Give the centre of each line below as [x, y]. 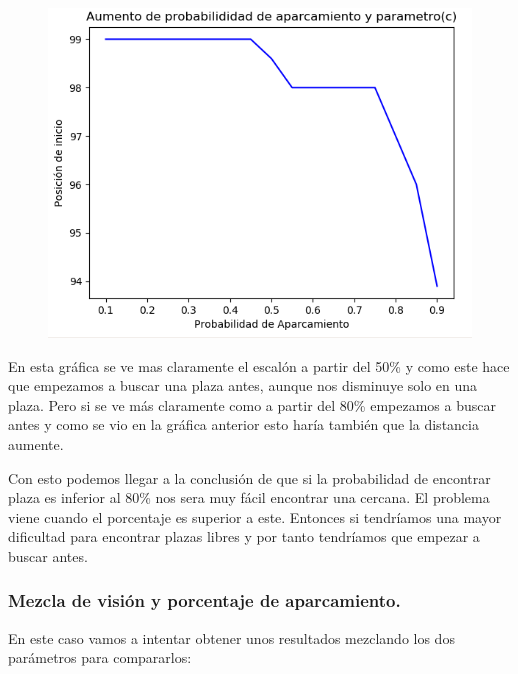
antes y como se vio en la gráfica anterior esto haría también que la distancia [243, 424]
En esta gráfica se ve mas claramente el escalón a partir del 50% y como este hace [259, 365]
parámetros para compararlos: [100, 657]
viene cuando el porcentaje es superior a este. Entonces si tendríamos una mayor [255, 516]
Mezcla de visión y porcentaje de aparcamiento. [204, 600]
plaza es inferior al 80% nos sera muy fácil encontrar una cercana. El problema [249, 497]
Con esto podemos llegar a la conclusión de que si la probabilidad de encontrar [249, 477]
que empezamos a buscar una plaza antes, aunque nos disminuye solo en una [243, 385]
